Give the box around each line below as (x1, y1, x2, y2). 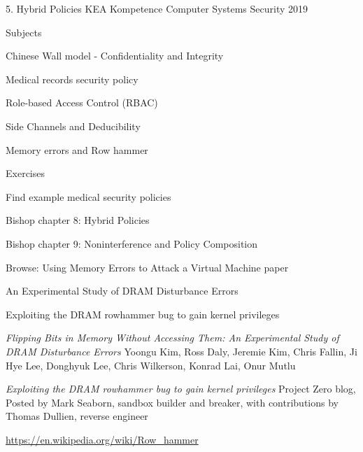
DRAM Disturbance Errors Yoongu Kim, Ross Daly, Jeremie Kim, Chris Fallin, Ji (6, 344, 357, 358)
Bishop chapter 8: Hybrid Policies (6, 213, 150, 227)
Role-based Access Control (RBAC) (6, 95, 158, 110)
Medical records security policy (6, 71, 138, 86)
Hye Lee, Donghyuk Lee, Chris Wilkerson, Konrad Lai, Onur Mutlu (6, 358, 296, 372)
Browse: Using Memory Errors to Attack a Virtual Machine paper (6, 260, 289, 274)
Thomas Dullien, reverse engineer (6, 409, 148, 423)
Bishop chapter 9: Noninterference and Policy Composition (6, 236, 258, 250)
